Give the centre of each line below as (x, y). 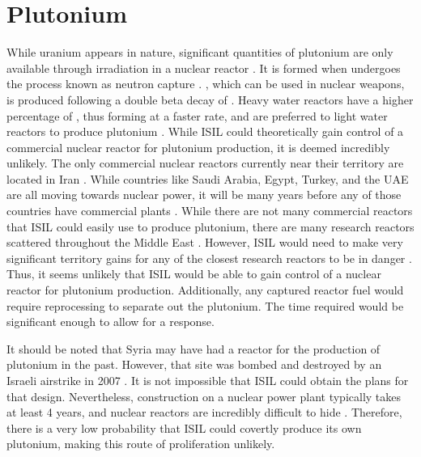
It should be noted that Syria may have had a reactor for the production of (193, 348)
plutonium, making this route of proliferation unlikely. (141, 444)
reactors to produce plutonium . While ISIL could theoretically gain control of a (205, 131)
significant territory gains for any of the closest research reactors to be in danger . (209, 258)
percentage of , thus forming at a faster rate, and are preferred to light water (197, 115)
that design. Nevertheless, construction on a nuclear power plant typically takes (204, 396)
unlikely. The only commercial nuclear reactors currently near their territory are (205, 163)
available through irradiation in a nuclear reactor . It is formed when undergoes (204, 68)
